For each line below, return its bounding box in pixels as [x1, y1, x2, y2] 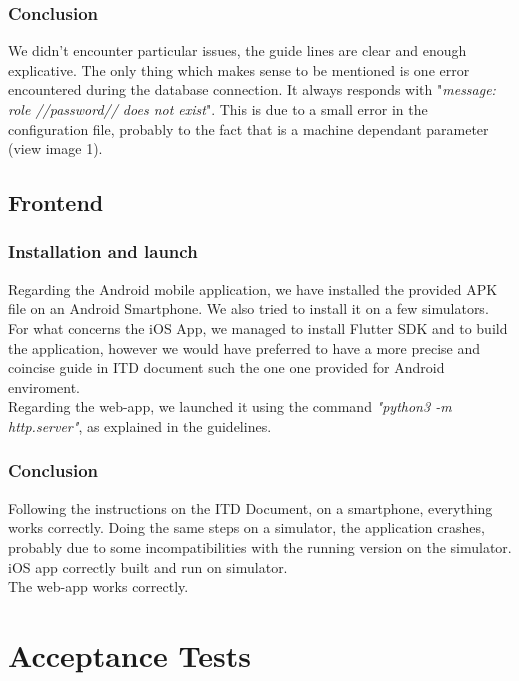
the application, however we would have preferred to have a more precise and [8, 337, 480, 358]
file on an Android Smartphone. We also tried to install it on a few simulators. [8, 298, 489, 319]
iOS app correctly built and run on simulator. [8, 556, 288, 577]
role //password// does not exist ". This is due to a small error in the [8, 99, 428, 119]
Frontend [8, 187, 104, 218]
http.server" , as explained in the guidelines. [8, 415, 272, 436]
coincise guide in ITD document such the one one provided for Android [8, 357, 445, 378]
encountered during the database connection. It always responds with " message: [8, 79, 496, 100]
